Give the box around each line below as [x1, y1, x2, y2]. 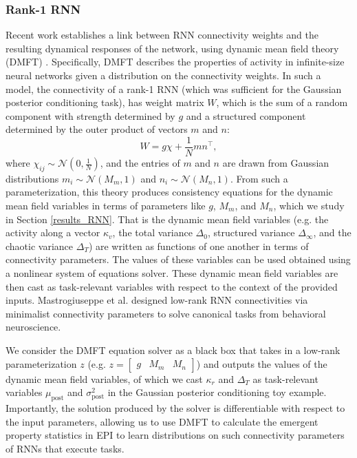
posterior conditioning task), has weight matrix [6, 95, 204, 110]
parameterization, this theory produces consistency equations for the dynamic [6, 185, 333, 199]
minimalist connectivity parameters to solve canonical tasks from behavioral [6, 306, 326, 320]
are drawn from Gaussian [222, 156, 329, 170]
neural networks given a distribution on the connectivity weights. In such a [6, 68, 321, 82]
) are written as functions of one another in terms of [88, 238, 309, 253]
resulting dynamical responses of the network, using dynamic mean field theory [6, 41, 339, 55]
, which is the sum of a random [216, 95, 348, 110]
